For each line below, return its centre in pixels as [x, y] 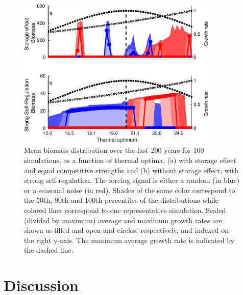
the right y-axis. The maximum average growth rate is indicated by [129, 240]
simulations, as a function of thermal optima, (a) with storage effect [130, 160]
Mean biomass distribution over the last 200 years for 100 [114, 150]
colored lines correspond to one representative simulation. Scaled [125, 210]
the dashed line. [49, 250]
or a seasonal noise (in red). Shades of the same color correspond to [130, 190]
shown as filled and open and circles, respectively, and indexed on [126, 230]
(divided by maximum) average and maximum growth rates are [123, 220]
